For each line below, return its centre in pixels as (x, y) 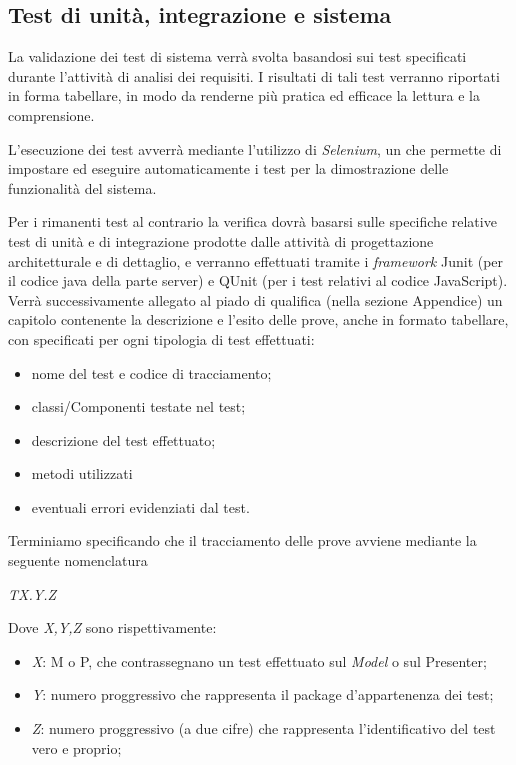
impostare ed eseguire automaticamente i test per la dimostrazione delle (228, 168)
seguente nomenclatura (78, 560)
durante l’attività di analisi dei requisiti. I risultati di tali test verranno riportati (254, 75)
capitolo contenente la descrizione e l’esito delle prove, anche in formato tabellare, (258, 319)
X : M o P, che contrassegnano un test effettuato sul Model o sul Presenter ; (259, 660)
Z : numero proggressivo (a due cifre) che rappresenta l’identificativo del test (263, 728)
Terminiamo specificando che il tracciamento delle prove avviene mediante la (242, 540)
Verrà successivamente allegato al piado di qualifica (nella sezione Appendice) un (255, 299)
